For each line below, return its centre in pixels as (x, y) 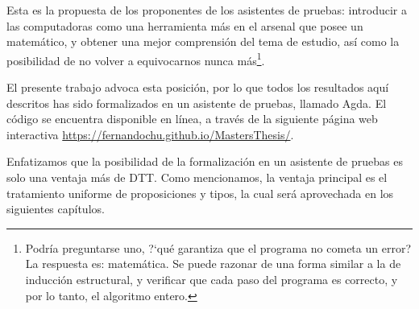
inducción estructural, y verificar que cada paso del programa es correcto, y (212, 279)
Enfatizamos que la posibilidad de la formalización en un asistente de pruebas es (205, 161)
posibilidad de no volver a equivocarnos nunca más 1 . (136, 59)
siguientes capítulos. (56, 209)
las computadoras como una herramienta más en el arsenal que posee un (185, 25)
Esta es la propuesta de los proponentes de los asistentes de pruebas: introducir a (207, 10)
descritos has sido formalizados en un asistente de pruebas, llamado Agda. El (197, 103)
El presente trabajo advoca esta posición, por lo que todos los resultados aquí (198, 87)
